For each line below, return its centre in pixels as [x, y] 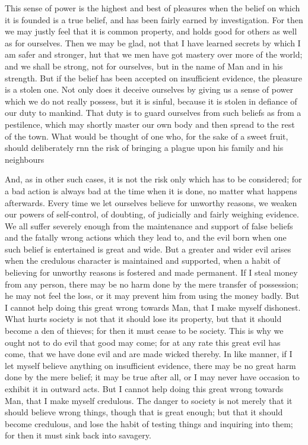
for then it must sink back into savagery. [78, 435]
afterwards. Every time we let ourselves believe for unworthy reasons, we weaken [151, 202]
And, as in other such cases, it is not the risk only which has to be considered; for [153, 179]
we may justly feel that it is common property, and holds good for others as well [151, 31]
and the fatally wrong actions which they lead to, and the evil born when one [146, 237]
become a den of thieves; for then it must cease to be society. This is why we [144, 331]
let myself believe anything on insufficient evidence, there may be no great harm [150, 365]
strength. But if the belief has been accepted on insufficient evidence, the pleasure [154, 78]
